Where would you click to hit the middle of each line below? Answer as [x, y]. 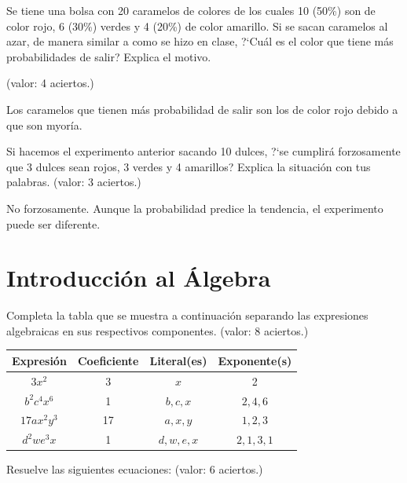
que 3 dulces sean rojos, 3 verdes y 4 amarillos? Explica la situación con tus [189, 166]
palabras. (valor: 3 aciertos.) [74, 182]
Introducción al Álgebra [139, 278]
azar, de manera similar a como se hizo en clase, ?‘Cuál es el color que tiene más [200, 41]
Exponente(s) [255, 360]
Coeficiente [108, 360]
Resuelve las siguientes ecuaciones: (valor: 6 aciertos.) [135, 469]
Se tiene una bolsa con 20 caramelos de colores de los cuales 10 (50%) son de [191, 10]
